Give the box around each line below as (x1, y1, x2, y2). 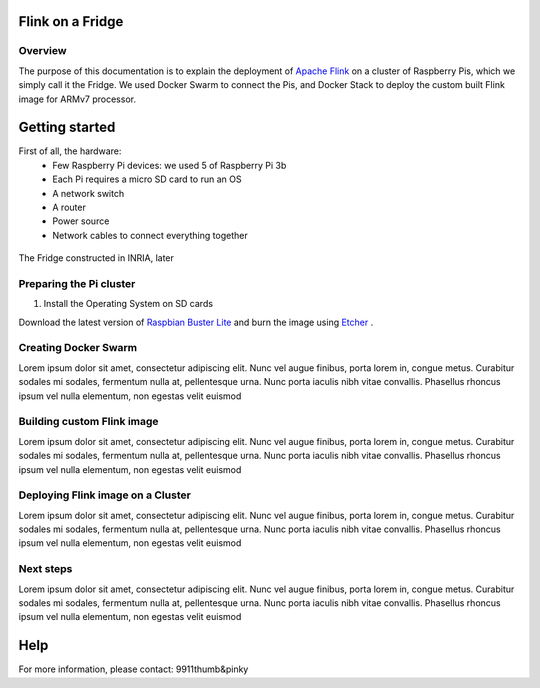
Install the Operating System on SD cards (43, 298, 214, 310)
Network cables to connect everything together (52, 229, 249, 241)
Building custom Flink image (18, 415, 159, 429)
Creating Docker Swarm (18, 341, 138, 355)
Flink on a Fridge (18, 13, 124, 30)
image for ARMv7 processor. (18, 93, 137, 105)
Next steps (18, 562, 73, 576)
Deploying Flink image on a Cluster (18, 488, 192, 502)
